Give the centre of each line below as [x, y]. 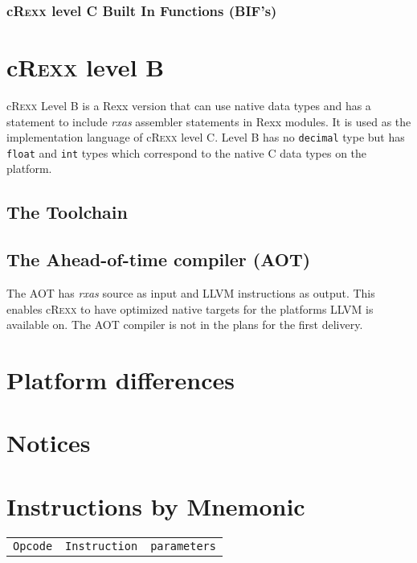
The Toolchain [67, 212]
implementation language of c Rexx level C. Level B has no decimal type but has [206, 137]
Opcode [33, 546]
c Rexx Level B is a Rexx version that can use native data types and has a [189, 105]
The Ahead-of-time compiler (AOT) [159, 259]
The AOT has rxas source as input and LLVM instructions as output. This [191, 293]
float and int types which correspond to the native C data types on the [187, 152]
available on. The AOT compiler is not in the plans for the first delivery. [185, 325]
